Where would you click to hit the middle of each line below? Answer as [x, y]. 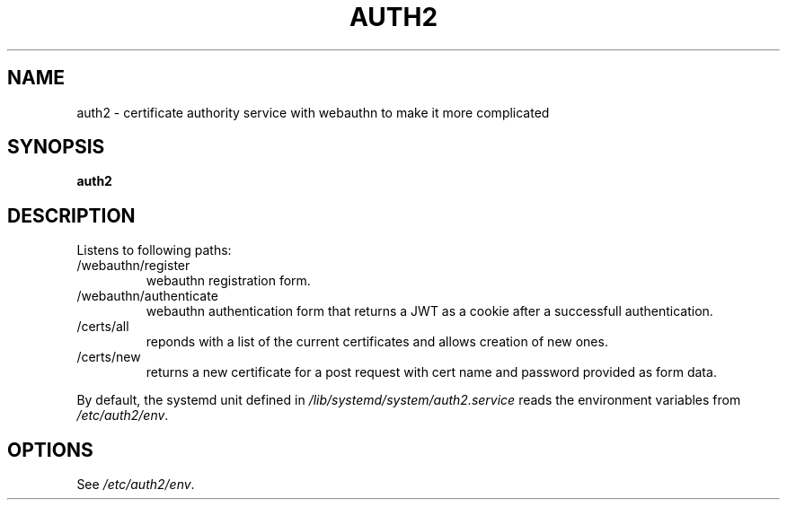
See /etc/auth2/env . [136, 485]
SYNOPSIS [56, 147]
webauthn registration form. [228, 281]
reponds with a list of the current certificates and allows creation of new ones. [377, 342]
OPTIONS [50, 450]
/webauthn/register [133, 266]
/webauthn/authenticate [147, 296]
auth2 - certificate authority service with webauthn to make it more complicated [313, 112]
